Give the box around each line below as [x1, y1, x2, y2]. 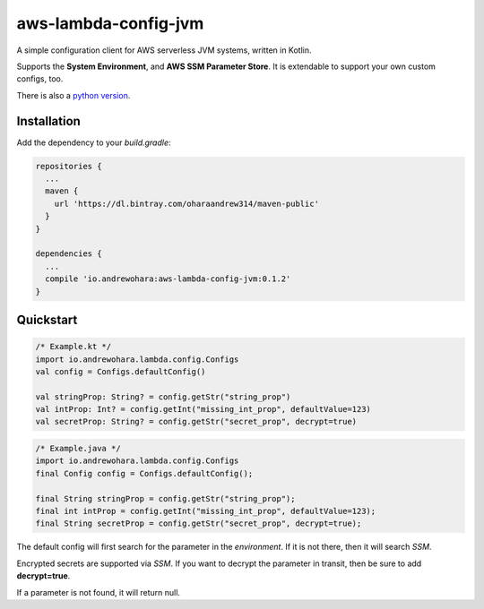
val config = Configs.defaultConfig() [35, 366, 206, 376]
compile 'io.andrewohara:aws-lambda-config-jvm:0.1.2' [45, 274, 291, 284]
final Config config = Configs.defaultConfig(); [35, 468, 254, 478]
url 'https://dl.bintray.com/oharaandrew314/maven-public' [54, 198, 320, 209]
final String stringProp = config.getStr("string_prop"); [35, 493, 296, 503]
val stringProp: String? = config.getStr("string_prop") [35, 391, 291, 402]
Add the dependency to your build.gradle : [16, 137, 171, 148]
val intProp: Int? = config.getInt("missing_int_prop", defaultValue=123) [35, 404, 372, 415]
